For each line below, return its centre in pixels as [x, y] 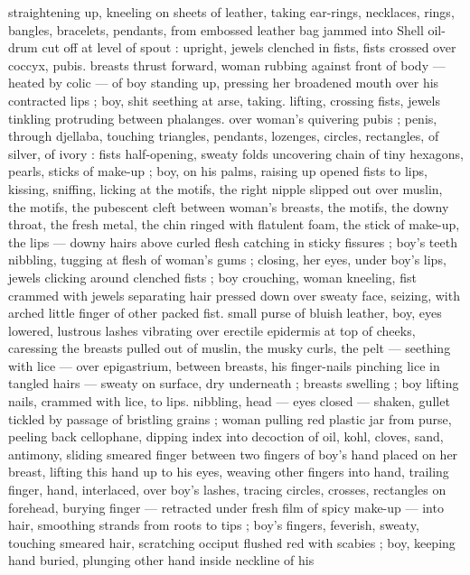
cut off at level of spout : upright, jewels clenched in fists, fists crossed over [249, 47]
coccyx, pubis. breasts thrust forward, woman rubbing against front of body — [227, 65]
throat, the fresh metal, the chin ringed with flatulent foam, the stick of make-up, [234, 224]
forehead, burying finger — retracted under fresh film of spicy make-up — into [226, 507]
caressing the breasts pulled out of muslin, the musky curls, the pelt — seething [230, 348]
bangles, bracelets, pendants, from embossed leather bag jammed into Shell [216, 29]
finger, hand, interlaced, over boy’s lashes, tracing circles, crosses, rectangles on [227, 490]
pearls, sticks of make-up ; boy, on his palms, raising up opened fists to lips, [218, 171]
